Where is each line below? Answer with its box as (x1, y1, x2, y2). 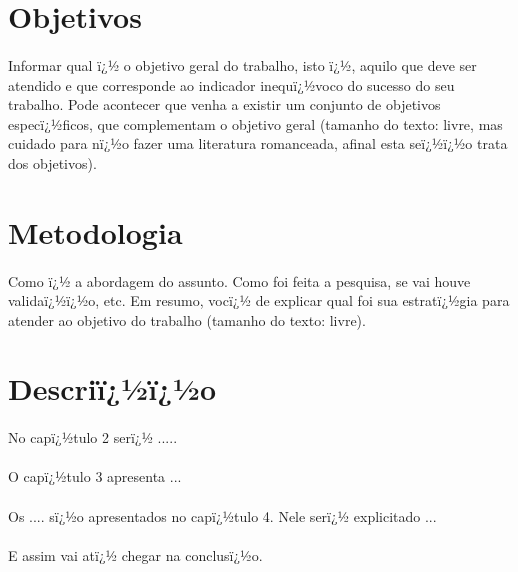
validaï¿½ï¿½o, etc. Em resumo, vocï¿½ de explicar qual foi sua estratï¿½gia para (8, 290, 510, 311)
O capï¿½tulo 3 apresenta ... (8, 466, 182, 487)
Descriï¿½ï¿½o (8, 368, 217, 409)
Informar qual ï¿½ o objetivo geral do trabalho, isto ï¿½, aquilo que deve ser (8, 54, 477, 75)
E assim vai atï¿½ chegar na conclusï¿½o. (8, 544, 263, 565)
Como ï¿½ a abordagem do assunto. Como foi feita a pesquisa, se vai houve (8, 270, 471, 291)
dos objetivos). (8, 152, 97, 173)
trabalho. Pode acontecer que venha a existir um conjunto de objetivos (8, 94, 441, 115)
